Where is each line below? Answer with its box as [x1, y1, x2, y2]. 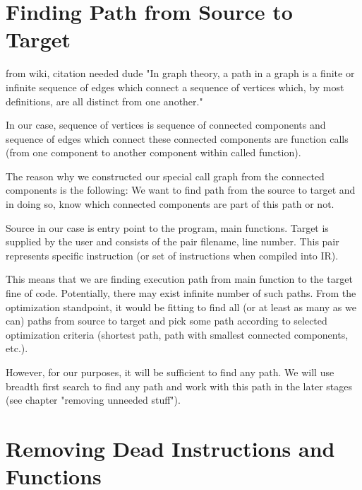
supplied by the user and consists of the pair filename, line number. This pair [6, 234, 339, 249]
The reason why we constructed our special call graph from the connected [6, 168, 325, 183]
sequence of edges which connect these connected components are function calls [6, 131, 349, 146]
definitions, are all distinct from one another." [6, 93, 203, 108]
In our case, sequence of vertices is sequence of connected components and [6, 117, 326, 132]
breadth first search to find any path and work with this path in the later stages [6, 378, 352, 393]
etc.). [6, 341, 28, 356]
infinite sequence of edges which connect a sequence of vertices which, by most [6, 79, 344, 94]
